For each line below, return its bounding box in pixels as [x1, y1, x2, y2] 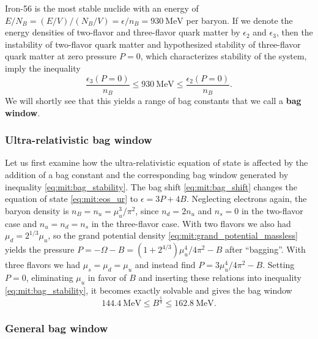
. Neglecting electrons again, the [187, 192, 307, 205]
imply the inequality [5, 61, 81, 74]
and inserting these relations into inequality [138, 270, 301, 283]
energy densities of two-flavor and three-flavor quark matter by [5, 26, 240, 39]
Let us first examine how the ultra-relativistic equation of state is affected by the [5, 156, 308, 169]
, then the [276, 26, 313, 39]
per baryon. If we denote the [186, 13, 293, 26]
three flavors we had [5, 258, 81, 271]
